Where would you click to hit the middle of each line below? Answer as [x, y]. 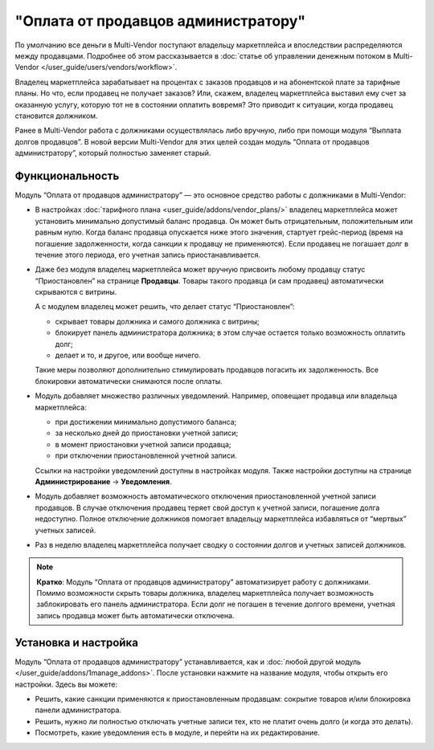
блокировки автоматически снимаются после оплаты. [129, 381]
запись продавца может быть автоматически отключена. [135, 615]
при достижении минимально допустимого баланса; [146, 422]
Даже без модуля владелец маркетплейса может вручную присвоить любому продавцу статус [200, 270]
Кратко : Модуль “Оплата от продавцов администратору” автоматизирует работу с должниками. [204, 581]
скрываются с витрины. [76, 292]
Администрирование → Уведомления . [103, 481]
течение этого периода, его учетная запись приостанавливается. [148, 255]
